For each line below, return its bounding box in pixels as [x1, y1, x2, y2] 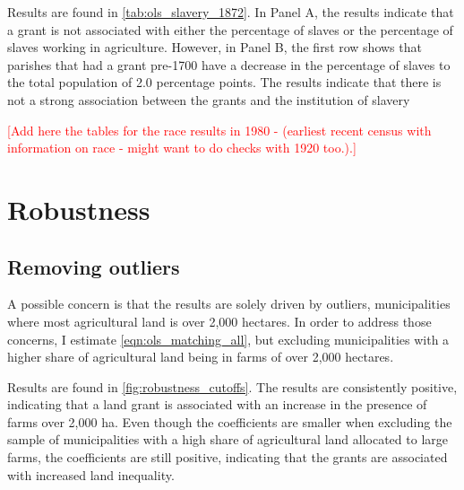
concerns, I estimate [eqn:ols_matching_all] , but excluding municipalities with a [7, 329, 450, 348]
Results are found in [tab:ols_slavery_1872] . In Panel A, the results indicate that [7, 3, 454, 21]
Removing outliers [7, 252, 180, 280]
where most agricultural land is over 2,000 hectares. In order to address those [7, 311, 432, 330]
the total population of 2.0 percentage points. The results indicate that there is [7, 73, 442, 92]
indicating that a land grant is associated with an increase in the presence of [7, 395, 427, 414]
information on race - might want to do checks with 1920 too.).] [7, 138, 357, 157]
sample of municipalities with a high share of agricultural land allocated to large [7, 430, 448, 449]
